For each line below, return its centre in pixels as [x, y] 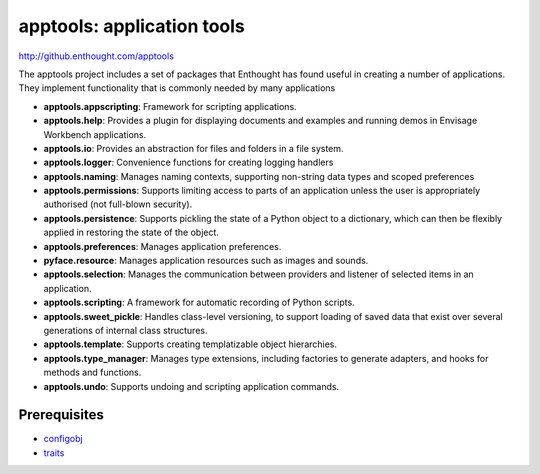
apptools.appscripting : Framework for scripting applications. [170, 106]
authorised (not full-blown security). [118, 204]
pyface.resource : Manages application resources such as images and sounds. [206, 261]
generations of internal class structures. [125, 330]
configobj [63, 439]
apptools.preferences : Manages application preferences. [162, 246]
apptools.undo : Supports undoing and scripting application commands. [191, 386]
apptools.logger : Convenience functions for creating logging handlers [188, 162]
